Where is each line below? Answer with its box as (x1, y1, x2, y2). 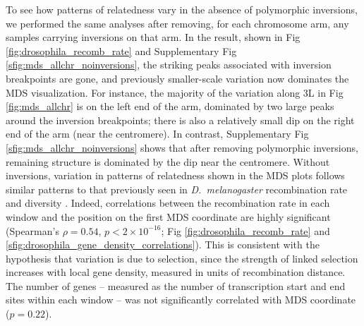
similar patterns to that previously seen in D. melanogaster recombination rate (6, 181, 348, 196)
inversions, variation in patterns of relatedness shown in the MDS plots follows (6, 168, 345, 183)
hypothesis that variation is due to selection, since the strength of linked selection (6, 250, 358, 265)
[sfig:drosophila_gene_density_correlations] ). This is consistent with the (6, 237, 320, 252)
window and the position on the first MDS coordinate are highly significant (6, 209, 331, 224)
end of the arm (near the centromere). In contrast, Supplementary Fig (6, 126, 309, 141)
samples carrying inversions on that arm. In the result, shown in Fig (6, 30, 301, 44)
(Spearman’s (6, 223, 59, 238)
